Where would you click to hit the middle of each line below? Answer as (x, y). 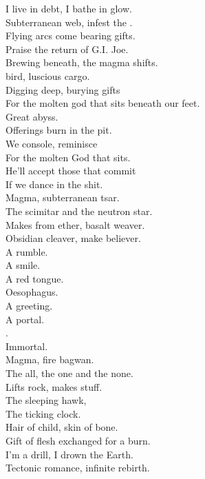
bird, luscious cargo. (48, 75)
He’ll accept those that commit (71, 171)
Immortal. (27, 346)
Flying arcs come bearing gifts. (71, 35)
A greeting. (29, 306)
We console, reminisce (52, 143)
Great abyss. (32, 116)
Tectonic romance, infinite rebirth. (78, 468)
